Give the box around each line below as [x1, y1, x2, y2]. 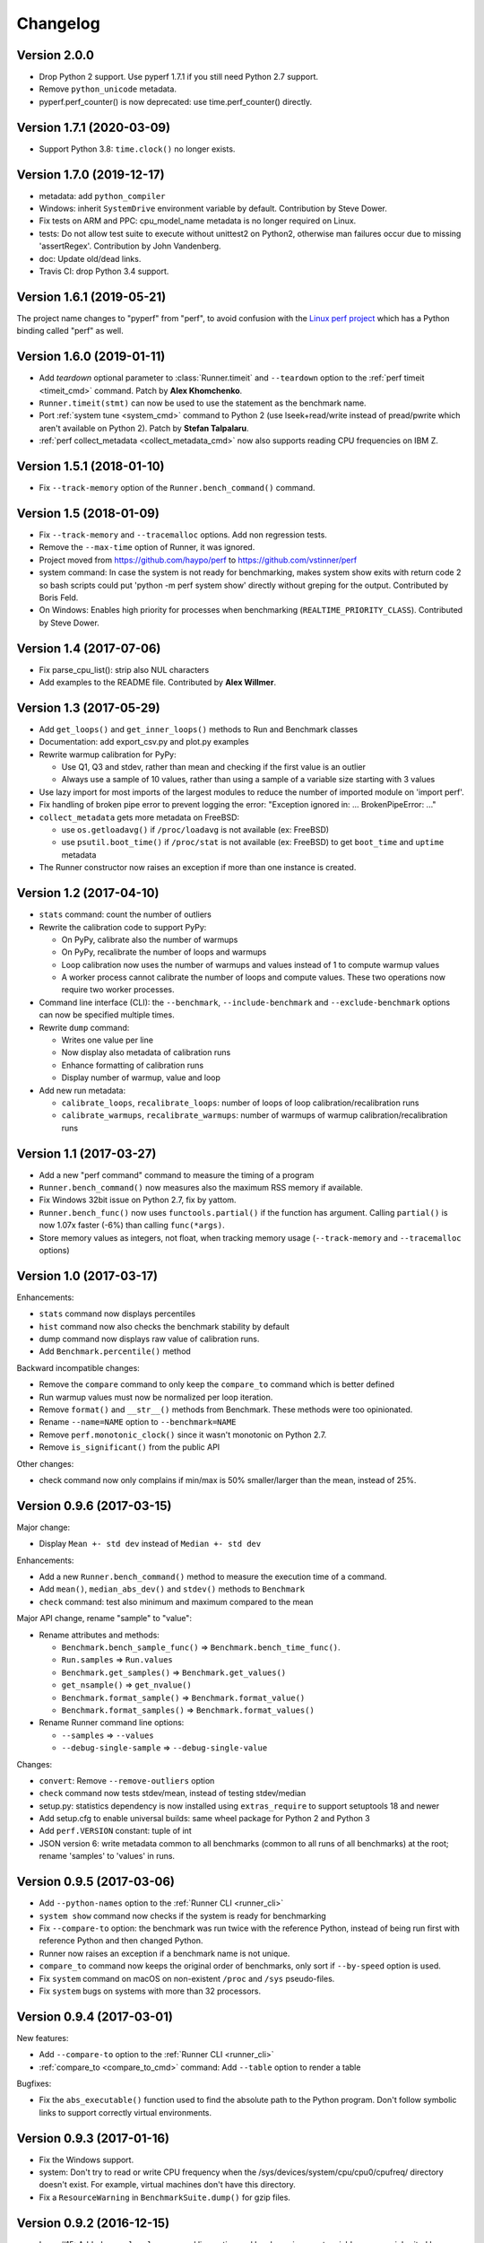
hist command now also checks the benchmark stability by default [39, 1321, 290, 1331]
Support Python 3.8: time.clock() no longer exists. [39, 144, 236, 154]
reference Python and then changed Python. [39, 1935, 203, 1946]
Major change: [16, 1522, 71, 1532]
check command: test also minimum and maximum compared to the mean [39, 1596, 314, 1607]
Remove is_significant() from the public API [39, 1442, 220, 1453]
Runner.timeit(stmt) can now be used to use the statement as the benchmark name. [39, 397, 367, 408]
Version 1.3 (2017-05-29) [16, 700, 160, 715]
